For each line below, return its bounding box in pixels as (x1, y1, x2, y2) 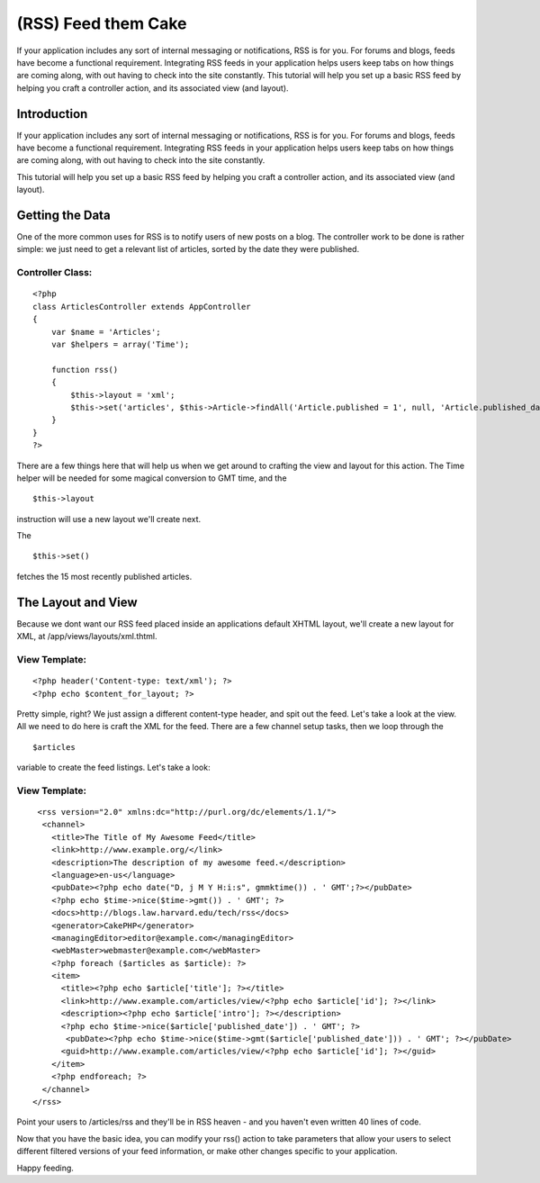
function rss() (50, 365, 119, 375)
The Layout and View (16, 594, 139, 610)
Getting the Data (16, 208, 112, 222)
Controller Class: (16, 266, 93, 279)
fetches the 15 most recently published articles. (16, 571, 193, 582)
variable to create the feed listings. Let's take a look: (16, 762, 211, 773)
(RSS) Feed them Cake (16, 14, 187, 33)
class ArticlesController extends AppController (32, 302, 251, 312)
